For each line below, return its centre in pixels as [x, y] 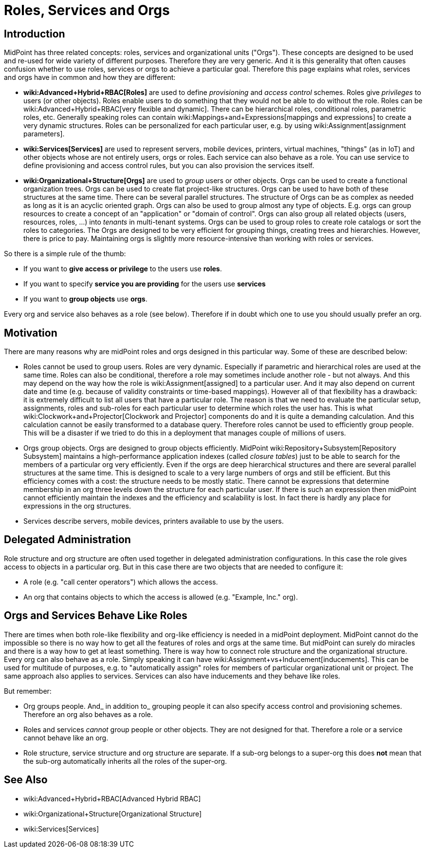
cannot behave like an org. [66, 738]
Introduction [35, 34]
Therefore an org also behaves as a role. [88, 714]
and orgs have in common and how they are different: [90, 77]
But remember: [28, 691]
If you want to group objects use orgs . [85, 299]
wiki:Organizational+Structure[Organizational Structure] [113, 814]
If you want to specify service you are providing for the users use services [145, 284]
